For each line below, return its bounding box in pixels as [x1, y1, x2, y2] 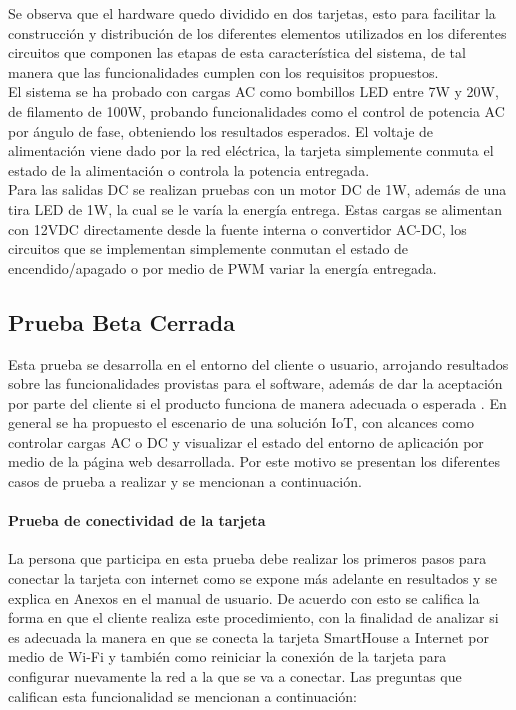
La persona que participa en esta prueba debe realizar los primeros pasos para [8, 548, 487, 569]
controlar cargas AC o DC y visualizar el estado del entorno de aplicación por [8, 431, 484, 452]
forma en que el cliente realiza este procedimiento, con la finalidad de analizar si [8, 607, 499, 628]
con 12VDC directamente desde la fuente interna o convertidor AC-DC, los [8, 218, 467, 239]
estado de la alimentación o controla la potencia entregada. [8, 159, 370, 180]
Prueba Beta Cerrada [8, 306, 235, 337]
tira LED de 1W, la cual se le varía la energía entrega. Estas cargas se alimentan [8, 198, 503, 219]
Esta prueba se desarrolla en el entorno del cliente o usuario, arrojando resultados [8, 353, 509, 374]
